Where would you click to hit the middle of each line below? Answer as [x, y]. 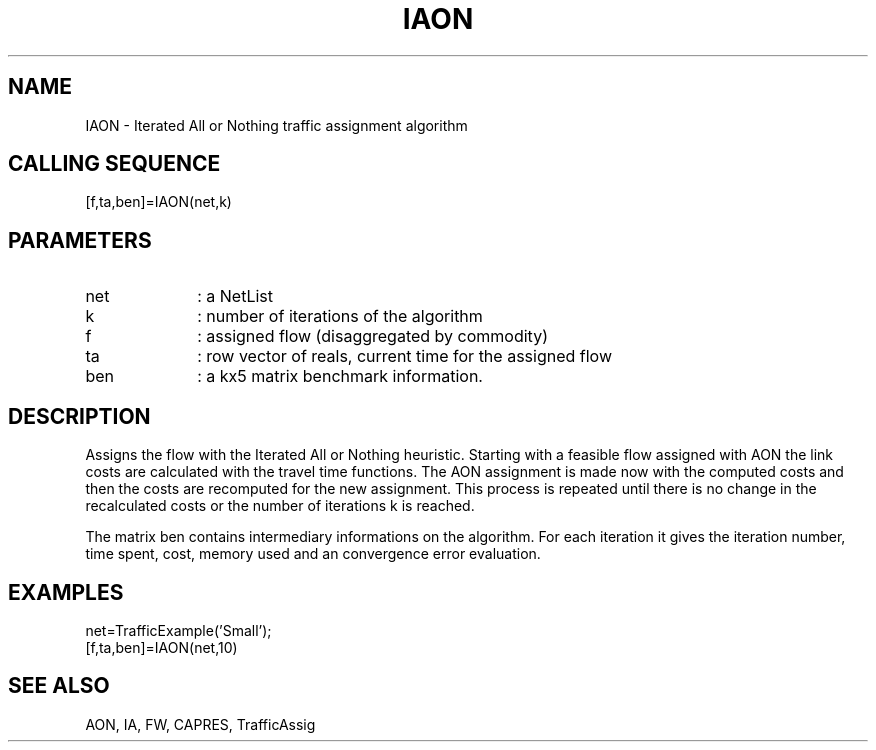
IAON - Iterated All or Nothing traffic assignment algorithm [276, 125]
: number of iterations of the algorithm [340, 316]
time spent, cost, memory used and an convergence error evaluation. [313, 554]
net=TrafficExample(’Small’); [178, 630]
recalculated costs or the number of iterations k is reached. [280, 506]
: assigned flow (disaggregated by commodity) [372, 336]
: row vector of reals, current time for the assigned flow [404, 356]
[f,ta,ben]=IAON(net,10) [161, 647]
